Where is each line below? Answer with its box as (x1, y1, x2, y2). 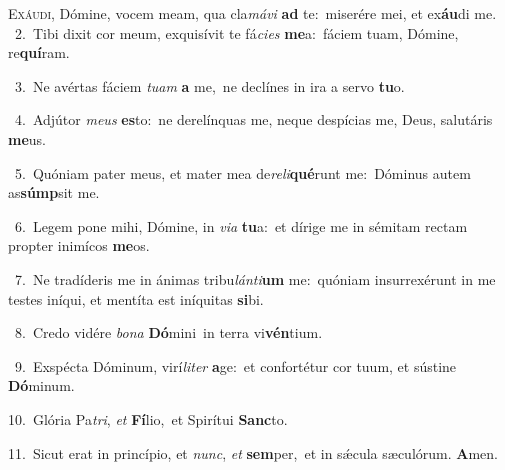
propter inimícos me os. (8, 235, 150, 256)
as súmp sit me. (8, 182, 100, 203)
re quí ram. (8, 42, 70, 63)
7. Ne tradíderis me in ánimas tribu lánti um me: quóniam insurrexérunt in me (14, 268, 496, 289)
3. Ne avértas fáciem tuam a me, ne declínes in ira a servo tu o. (14, 75, 405, 96)
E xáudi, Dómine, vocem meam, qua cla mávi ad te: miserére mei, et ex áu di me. (8, 3, 497, 23)
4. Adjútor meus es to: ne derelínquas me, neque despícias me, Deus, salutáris (14, 109, 493, 130)
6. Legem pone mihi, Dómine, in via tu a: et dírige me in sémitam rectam (14, 215, 468, 236)
